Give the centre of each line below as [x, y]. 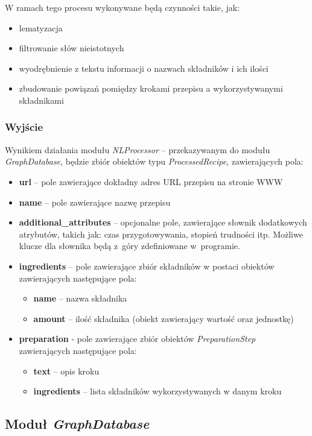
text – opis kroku [66, 371]
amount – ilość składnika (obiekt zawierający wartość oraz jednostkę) [164, 318]
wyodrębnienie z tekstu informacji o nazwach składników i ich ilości [144, 68]
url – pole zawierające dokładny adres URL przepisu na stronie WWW [151, 181]
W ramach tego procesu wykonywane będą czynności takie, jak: [123, 7]
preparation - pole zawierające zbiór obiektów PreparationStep [137, 339]
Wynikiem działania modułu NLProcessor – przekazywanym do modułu [138, 149]
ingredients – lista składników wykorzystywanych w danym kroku [158, 391]
